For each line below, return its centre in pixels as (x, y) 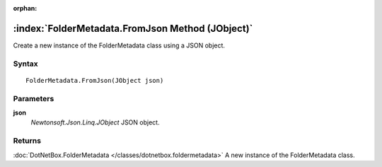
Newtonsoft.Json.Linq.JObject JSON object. (95, 122)
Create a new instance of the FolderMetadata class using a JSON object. (119, 45)
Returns (27, 141)
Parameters (34, 98)
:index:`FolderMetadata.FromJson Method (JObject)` (133, 28)
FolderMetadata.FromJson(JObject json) (95, 80)
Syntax (25, 64)
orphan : (25, 8)
